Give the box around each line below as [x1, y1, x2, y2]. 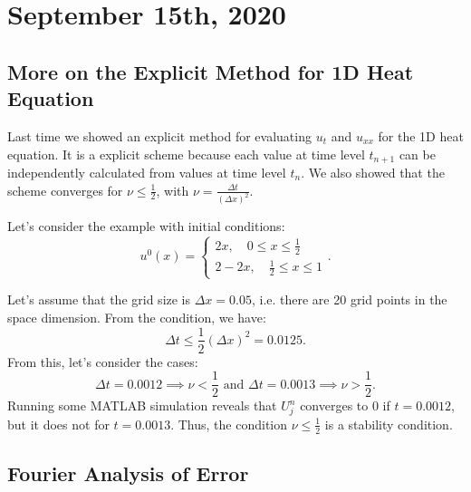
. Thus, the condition [170, 414, 288, 433]
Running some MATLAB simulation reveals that [7, 396, 277, 415]
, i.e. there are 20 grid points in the [251, 290, 447, 309]
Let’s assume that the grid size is [7, 290, 191, 309]
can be [399, 144, 436, 163]
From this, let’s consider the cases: [7, 352, 198, 371]
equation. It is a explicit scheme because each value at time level [7, 144, 365, 163]
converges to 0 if [300, 396, 390, 415]
